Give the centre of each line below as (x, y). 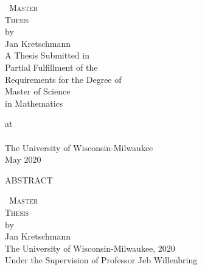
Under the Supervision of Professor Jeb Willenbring (101, 260)
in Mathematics (34, 103)
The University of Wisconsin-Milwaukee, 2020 (90, 248)
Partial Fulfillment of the (51, 67)
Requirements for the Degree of (63, 79)
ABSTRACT (29, 179)
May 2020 (23, 159)
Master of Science (38, 91)
